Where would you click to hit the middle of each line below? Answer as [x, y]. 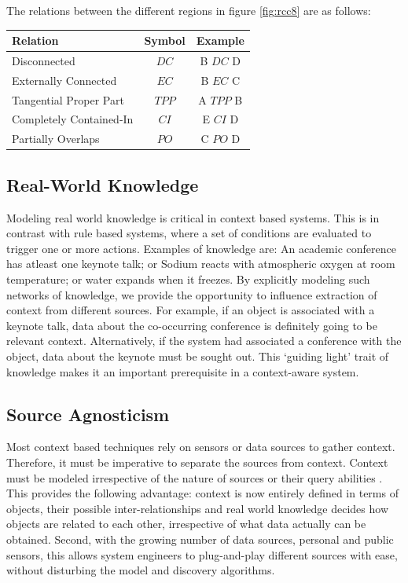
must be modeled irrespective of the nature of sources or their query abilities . [195, 477]
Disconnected [44, 60]
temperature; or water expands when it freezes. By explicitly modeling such [188, 279]
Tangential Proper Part [68, 99]
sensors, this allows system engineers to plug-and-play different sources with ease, [202, 554]
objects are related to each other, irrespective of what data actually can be [186, 524]
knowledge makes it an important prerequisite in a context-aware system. [183, 371]
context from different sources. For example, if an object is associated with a [191, 310]
